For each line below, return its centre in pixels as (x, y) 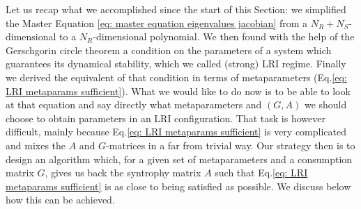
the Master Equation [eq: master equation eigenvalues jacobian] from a (157, 23)
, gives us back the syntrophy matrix (123, 173)
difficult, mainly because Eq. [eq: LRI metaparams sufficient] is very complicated (176, 132)
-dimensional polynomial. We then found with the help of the (224, 36)
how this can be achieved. (60, 200)
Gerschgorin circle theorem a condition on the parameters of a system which (169, 50)
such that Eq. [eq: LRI (261, 173)
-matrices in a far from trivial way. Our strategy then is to (231, 145)
